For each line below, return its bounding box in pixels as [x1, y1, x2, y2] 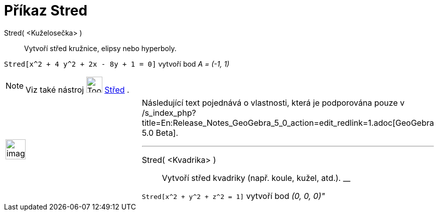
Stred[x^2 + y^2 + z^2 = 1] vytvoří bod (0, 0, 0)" [141, 190, 325, 201]
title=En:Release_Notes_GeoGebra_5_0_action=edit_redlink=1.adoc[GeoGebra [141, 117, 434, 128]
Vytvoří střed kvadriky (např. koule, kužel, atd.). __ [162, 172, 351, 183]
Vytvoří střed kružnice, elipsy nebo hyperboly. [24, 44, 177, 53]
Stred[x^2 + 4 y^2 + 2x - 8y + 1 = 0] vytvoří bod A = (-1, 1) [4, 59, 230, 68]
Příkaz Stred [4, 2, 88, 19]
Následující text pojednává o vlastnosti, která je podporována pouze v [141, 97, 405, 108]
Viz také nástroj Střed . [26, 84, 129, 95]
